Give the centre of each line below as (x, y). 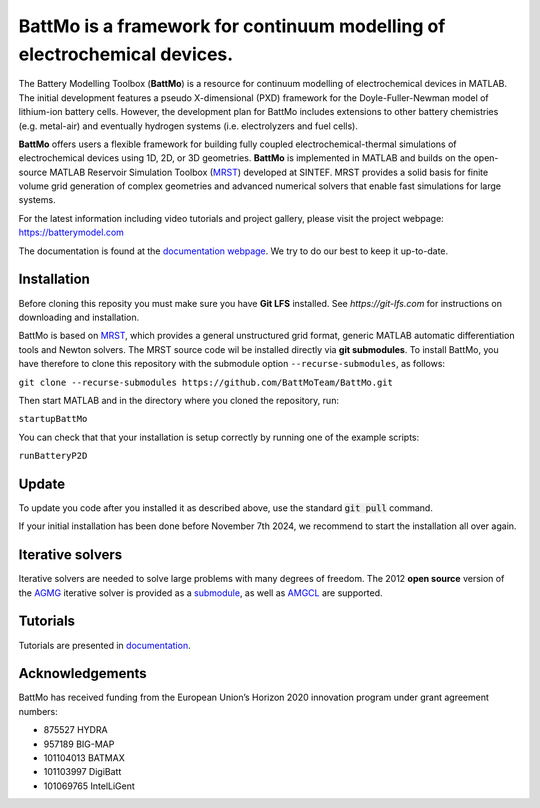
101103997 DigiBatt (82, 772)
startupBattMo (53, 419)
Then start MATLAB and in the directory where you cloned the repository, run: (179, 400)
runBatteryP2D (53, 456)
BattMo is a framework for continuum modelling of (232, 26)
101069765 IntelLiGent (89, 786)
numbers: (38, 711)
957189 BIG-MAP (79, 744)
